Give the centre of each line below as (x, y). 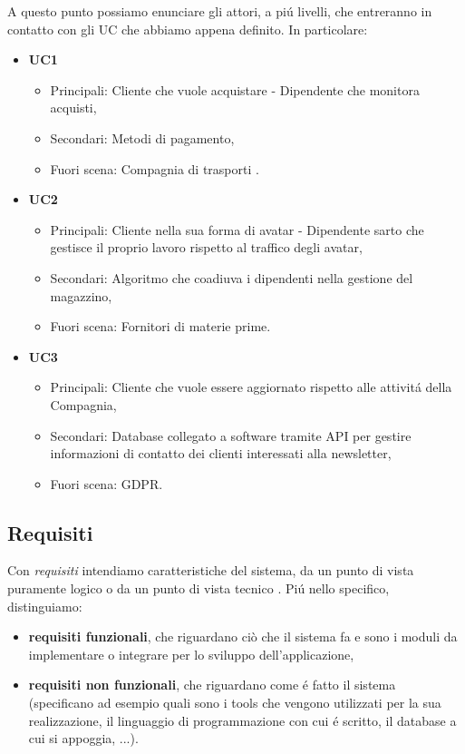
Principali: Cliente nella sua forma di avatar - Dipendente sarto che (237, 229)
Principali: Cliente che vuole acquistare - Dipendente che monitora (235, 89)
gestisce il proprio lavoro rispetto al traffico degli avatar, (206, 247)
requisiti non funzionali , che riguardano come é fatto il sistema (212, 685)
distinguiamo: (45, 606)
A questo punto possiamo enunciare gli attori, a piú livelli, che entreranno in (220, 11)
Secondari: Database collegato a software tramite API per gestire (231, 435)
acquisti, (73, 108)
